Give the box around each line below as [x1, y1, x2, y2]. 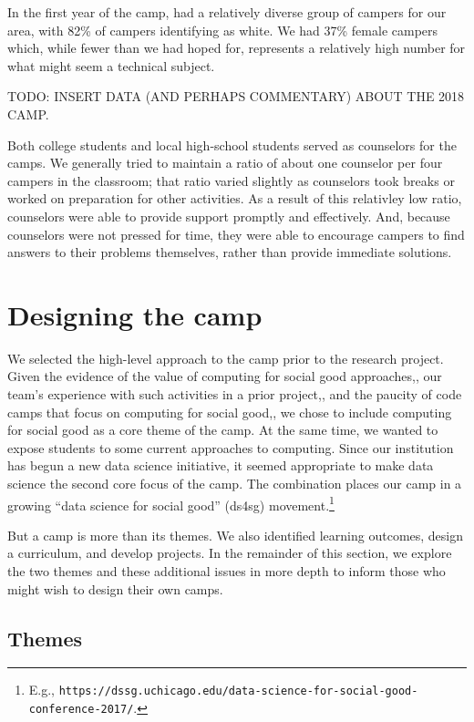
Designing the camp [7, 295, 263, 333]
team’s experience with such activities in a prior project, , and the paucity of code [7, 385, 462, 404]
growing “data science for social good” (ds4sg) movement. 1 [7, 492, 335, 514]
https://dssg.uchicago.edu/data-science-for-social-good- [58, 685, 418, 698]
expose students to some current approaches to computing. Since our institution [7, 438, 454, 457]
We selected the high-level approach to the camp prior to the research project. [7, 348, 444, 367]
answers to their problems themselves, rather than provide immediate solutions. [7, 242, 452, 262]
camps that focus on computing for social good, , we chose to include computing [7, 402, 452, 421]
